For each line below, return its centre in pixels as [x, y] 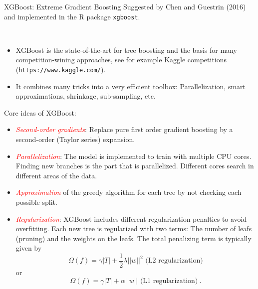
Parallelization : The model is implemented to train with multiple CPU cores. [133, 156]
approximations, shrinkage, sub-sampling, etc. [86, 96]
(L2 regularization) [174, 261]
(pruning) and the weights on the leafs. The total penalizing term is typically [133, 238]
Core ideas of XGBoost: [40, 112]
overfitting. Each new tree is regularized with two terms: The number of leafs [134, 228]
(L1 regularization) [169, 281]
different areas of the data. [56, 175]
